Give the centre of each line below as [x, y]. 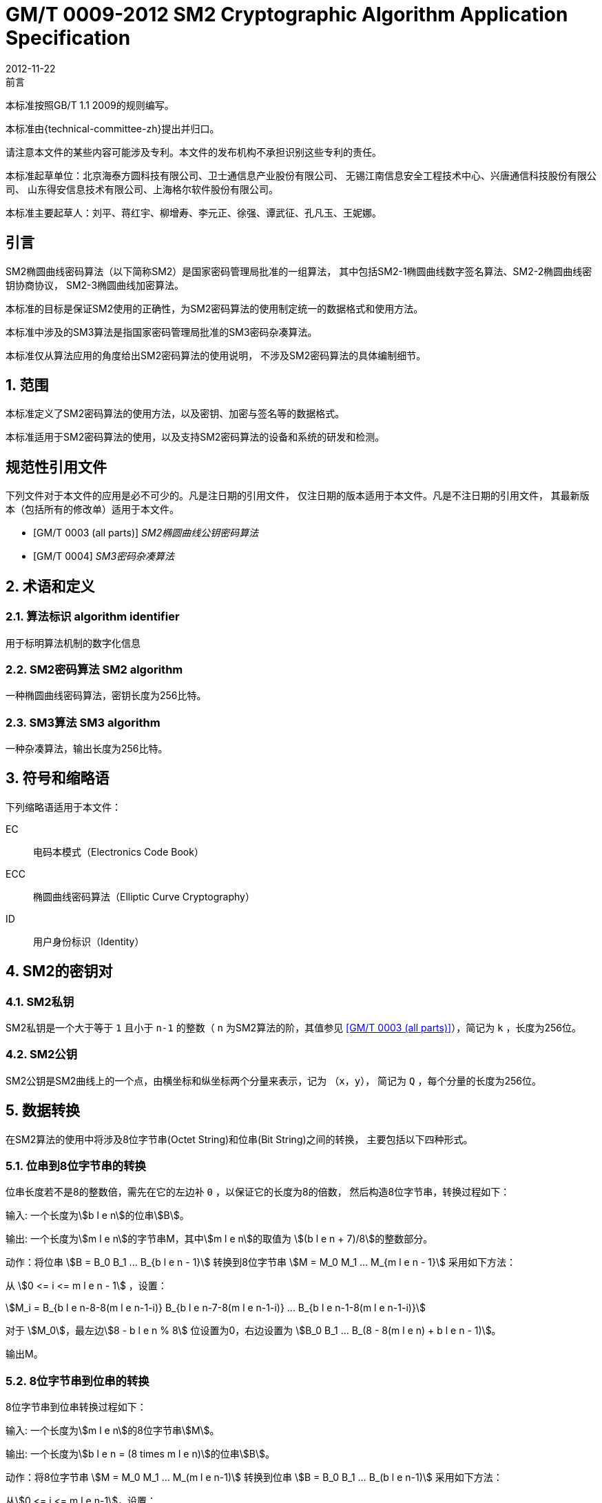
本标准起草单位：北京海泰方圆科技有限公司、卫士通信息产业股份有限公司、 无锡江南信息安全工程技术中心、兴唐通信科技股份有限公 [301, 175]
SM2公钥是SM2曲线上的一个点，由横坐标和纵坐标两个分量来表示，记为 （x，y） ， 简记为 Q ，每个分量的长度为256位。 [273, 1080]
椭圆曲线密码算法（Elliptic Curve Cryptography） [144, 896]
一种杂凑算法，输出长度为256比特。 [87, 748]
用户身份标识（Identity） [89, 941]
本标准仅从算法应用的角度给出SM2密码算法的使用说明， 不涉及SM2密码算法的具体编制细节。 [216, 355]
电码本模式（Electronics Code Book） [118, 851]
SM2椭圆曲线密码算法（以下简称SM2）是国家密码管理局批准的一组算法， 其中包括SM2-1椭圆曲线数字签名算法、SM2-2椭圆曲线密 [299, 271]
